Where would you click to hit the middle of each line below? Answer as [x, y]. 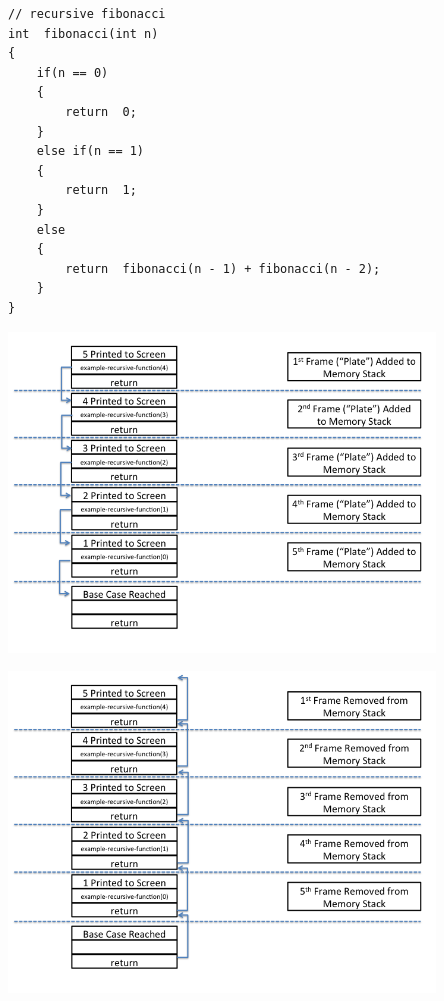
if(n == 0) [72, 72]
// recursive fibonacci [87, 14]
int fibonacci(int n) [83, 33]
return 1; [101, 190]
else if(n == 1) [90, 151]
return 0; [101, 111]
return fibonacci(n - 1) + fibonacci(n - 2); [223, 268]
